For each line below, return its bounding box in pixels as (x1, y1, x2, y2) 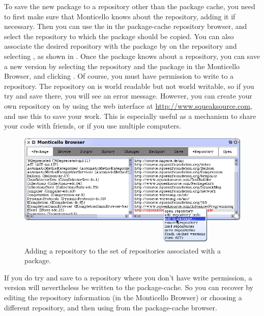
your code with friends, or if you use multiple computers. (4, 120, 182, 131)
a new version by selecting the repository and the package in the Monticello (4, 60, 240, 71)
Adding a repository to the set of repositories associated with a (24, 245, 221, 256)
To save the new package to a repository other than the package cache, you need (4, 1, 255, 11)
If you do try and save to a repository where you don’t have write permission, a (4, 272, 252, 282)
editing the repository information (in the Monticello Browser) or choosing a (4, 292, 242, 302)
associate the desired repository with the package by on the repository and (4, 41, 237, 51)
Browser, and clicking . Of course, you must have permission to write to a (4, 71, 234, 81)
